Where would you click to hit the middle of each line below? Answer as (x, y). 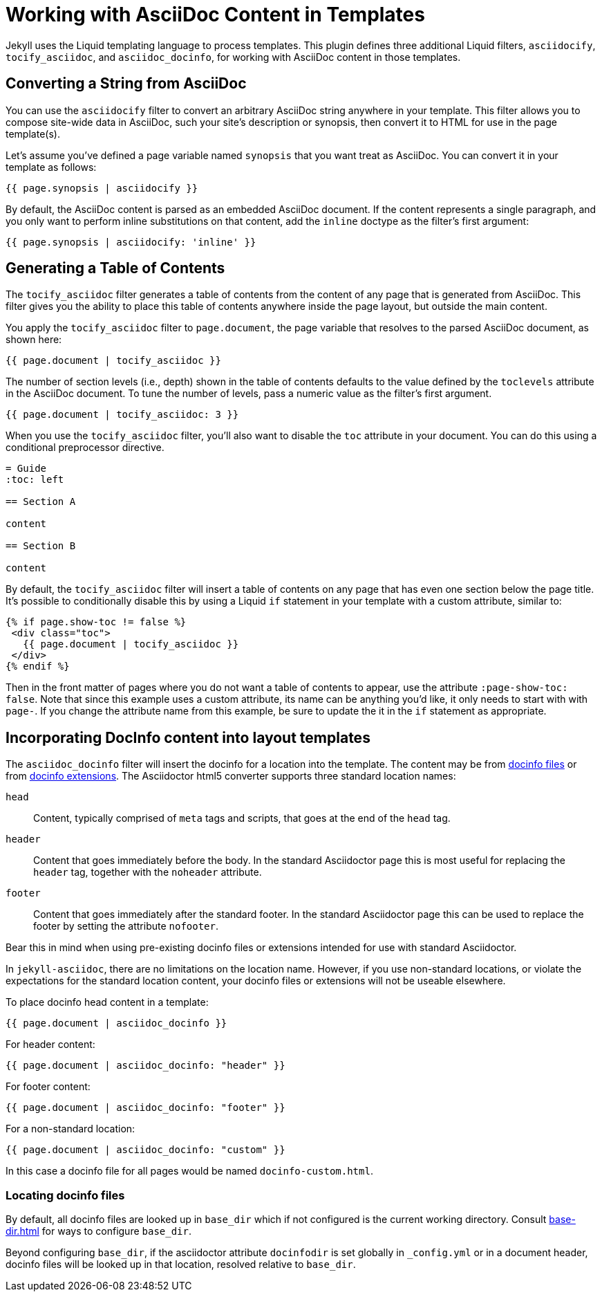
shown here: (34, 340)
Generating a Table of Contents (115, 268)
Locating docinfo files (65, 1195)
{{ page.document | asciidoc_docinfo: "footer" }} (145, 1108)
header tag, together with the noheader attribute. (148, 872)
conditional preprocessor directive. (85, 448)
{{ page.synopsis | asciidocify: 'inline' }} (131, 242)
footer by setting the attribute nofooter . (126, 926)
